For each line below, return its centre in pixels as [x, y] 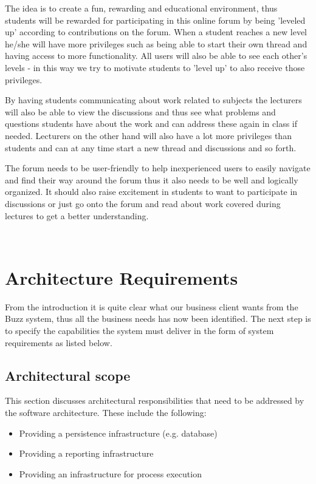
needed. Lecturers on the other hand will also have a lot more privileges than [148, 135]
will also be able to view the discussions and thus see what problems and [140, 111]
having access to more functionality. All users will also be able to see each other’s [156, 56]
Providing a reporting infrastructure [86, 453]
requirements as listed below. [59, 342]
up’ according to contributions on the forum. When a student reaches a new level [156, 32]
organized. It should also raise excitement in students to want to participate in [151, 192]
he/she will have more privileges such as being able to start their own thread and [156, 43]
